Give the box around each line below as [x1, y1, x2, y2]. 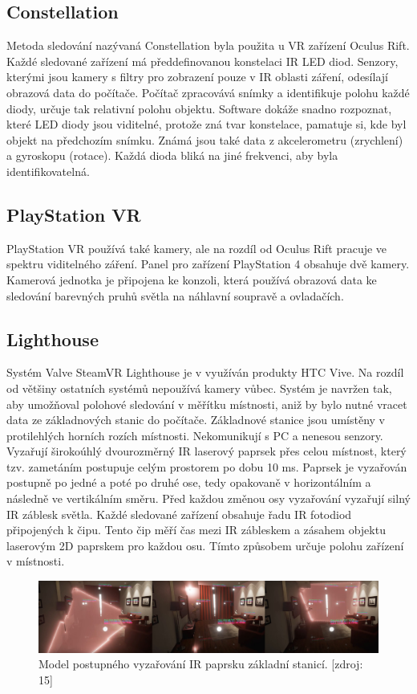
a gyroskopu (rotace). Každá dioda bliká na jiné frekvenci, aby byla [6, 147, 338, 164]
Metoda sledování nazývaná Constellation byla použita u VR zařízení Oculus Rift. [6, 37, 410, 54]
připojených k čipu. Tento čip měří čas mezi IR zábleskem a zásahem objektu [6, 521, 386, 538]
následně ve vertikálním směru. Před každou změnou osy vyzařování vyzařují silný [6, 490, 411, 507]
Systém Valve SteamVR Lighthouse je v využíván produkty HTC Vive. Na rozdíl [6, 364, 404, 381]
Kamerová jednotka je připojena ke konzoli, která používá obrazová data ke [6, 271, 377, 288]
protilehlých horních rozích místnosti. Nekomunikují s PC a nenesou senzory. [6, 427, 383, 443]
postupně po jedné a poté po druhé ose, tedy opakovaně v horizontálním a [6, 474, 371, 491]
